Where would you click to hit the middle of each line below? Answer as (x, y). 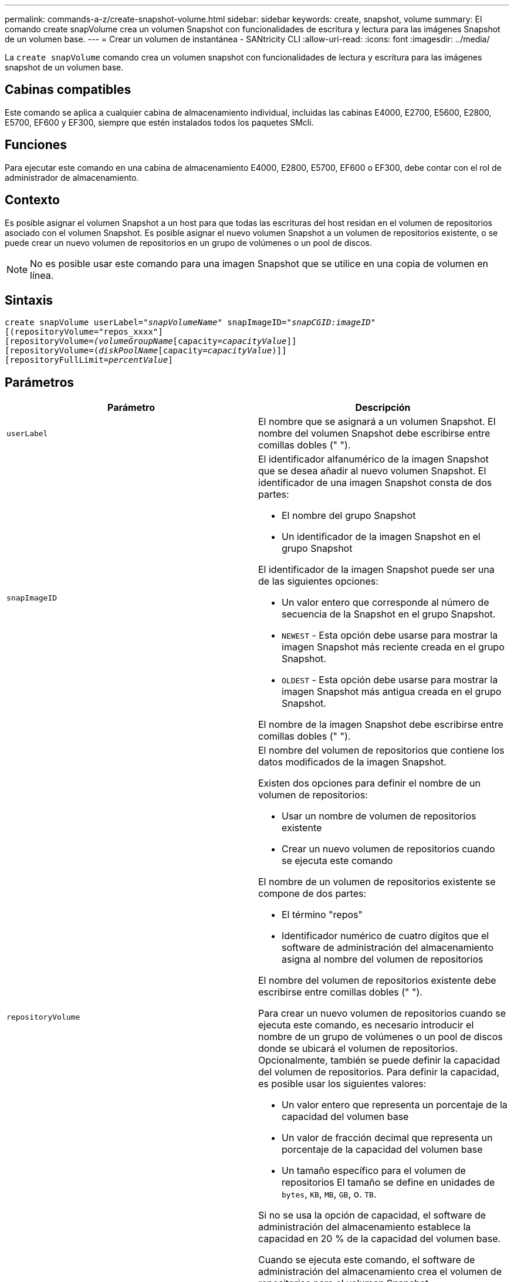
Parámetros (40, 382)
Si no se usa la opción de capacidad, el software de (372, 1215)
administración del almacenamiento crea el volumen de (380, 1272)
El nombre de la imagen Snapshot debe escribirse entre (381, 725)
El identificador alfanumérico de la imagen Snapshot (373, 459)
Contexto (32, 200)
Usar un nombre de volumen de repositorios (379, 816)
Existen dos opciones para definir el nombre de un (369, 783)
